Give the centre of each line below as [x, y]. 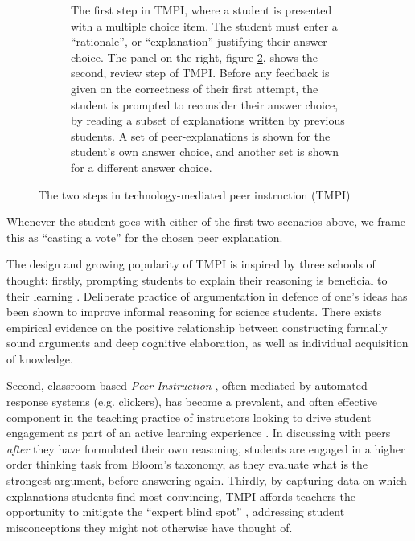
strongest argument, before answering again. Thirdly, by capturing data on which [207, 480]
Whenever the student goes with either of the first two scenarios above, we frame [206, 221]
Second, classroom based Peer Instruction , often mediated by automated [187, 385]
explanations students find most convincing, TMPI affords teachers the [181, 496]
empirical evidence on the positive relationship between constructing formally [197, 327]
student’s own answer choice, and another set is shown [205, 152]
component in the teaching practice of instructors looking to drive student [189, 417]
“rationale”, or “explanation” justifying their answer [199, 41]
